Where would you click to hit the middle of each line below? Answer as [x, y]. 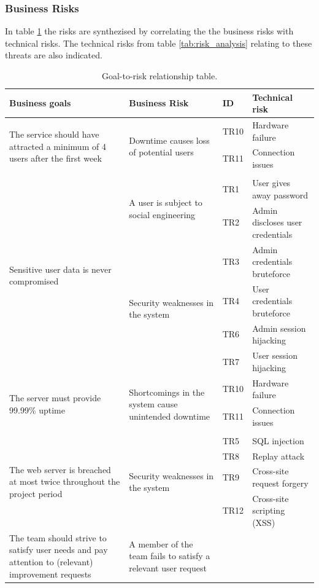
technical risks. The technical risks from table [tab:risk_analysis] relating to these [159, 43]
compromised [34, 281]
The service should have [54, 134]
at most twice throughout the [65, 481]
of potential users [161, 152]
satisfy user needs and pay [59, 550]
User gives [271, 183]
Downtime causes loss [169, 140]
